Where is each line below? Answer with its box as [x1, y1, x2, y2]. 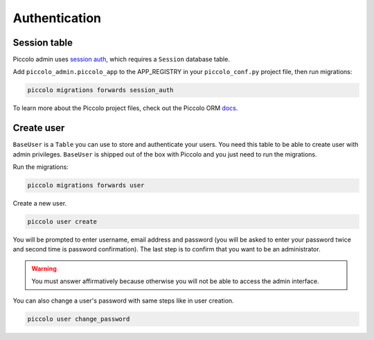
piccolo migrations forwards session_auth [27, 87, 174, 94]
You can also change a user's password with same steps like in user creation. [12, 296, 235, 305]
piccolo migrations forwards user [27, 181, 145, 190]
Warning [31, 264, 57, 273]
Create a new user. [12, 199, 67, 208]
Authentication [12, 10, 102, 26]
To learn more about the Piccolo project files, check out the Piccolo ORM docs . [12, 104, 238, 112]
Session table [12, 37, 73, 48]
